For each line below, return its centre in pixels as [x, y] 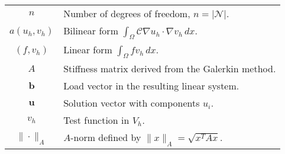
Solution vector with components [132, 103]
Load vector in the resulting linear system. [151, 86]
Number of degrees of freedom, [127, 13]
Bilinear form [91, 31]
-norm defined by [106, 137]
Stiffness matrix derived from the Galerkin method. [170, 69]
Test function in [96, 120]
